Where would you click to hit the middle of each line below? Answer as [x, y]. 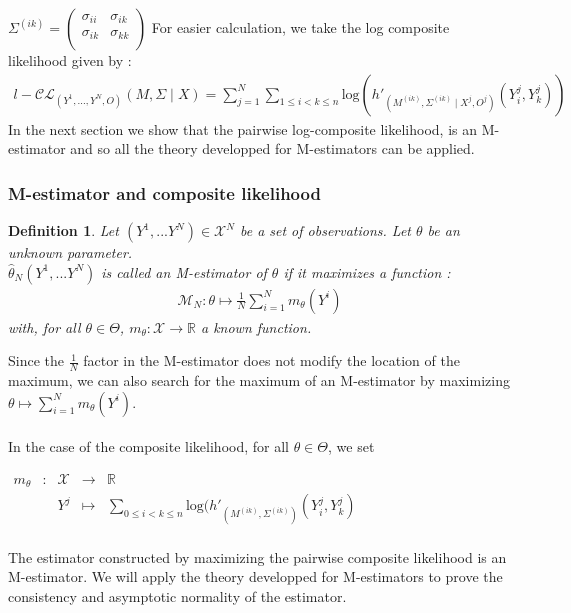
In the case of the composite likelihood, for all [148, 446]
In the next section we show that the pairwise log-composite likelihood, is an [242, 128]
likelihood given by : [70, 60]
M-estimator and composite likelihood [164, 192]
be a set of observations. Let [325, 230]
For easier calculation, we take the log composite [300, 27]
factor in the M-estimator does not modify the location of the [271, 360]
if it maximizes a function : [367, 271]
